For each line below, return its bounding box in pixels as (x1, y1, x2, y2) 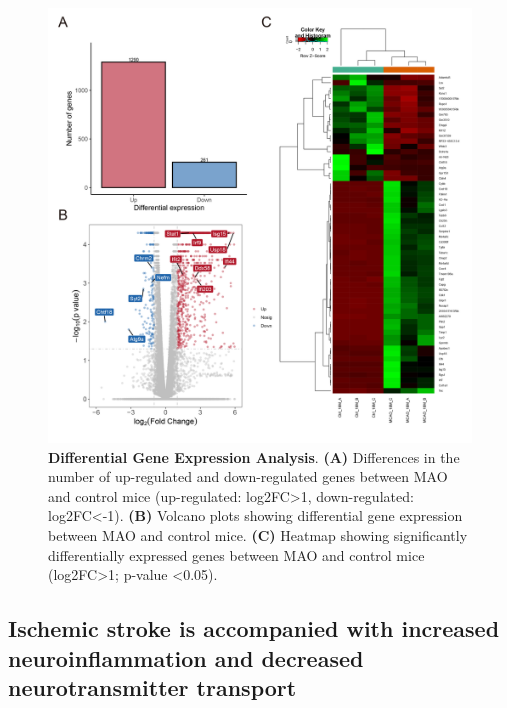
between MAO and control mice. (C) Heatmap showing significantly (48, 525, 468, 545)
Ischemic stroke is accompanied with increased (8, 613, 500, 644)
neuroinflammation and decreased (8, 642, 364, 673)
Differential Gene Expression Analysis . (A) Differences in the (48, 446, 460, 467)
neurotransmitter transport (8, 671, 297, 702)
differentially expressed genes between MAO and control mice (48, 544, 425, 565)
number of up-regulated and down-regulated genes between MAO (48, 466, 448, 487)
